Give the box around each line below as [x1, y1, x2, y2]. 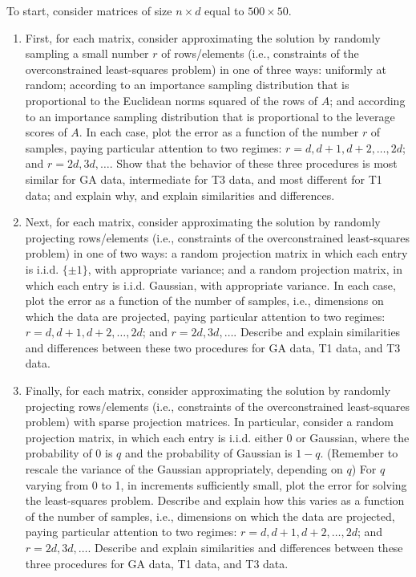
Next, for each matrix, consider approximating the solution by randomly [25, 213, 381, 230]
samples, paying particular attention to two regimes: [25, 139, 282, 156]
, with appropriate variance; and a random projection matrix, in [87, 260, 402, 277]
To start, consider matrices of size [6, 2, 172, 18]
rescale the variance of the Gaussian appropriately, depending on [25, 461, 343, 477]
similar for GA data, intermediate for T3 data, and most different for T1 [25, 170, 382, 187]
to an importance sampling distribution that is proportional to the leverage [25, 108, 395, 124]
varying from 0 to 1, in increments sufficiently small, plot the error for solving [25, 476, 407, 493]
